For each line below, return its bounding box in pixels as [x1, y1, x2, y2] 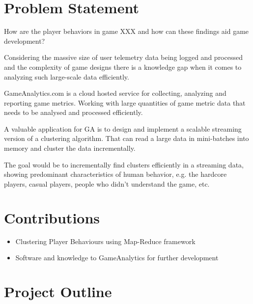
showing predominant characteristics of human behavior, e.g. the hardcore [4, 169, 227, 179]
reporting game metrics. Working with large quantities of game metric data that [4, 97, 246, 108]
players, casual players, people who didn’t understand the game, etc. [4, 178, 210, 189]
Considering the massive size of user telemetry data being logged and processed [4, 52, 243, 62]
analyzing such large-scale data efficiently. [4, 71, 129, 82]
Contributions [4, 207, 100, 227]
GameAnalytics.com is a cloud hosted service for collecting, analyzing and [4, 88, 226, 98]
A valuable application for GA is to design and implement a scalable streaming [4, 123, 242, 134]
